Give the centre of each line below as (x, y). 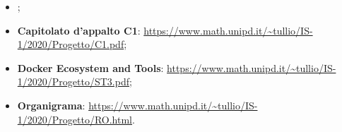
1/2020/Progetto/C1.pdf (71, 44)
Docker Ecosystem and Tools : (90, 67)
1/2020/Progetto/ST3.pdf (73, 82)
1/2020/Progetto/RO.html (75, 119)
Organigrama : (51, 105)
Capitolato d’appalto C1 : (79, 30)
